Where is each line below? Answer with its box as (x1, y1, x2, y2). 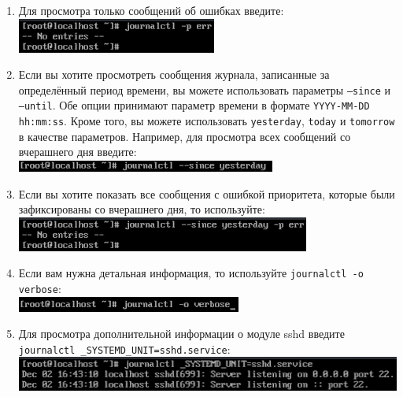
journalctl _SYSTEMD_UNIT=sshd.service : (18, 340, 231, 357)
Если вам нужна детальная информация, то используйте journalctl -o (18, 265, 364, 281)
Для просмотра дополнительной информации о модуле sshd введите (18, 325, 345, 342)
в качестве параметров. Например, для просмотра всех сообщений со (18, 128, 351, 144)
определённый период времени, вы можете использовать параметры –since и (18, 81, 391, 98)
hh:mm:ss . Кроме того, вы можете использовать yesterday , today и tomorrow (18, 113, 395, 129)
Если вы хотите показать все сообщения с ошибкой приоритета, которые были (18, 185, 395, 202)
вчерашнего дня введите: (18, 143, 137, 160)
